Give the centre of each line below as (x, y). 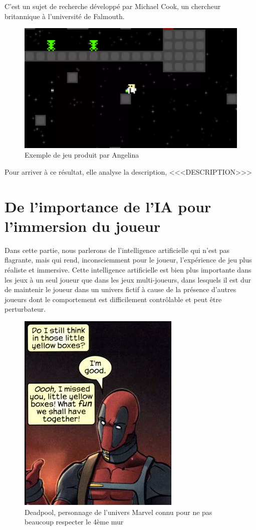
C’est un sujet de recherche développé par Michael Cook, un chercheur (113, 6)
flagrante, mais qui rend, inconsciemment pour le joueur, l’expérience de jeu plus (128, 260)
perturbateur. (25, 309)
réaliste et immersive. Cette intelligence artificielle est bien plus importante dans (128, 269)
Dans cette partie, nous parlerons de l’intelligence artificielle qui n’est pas (117, 250)
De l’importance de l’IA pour (108, 206)
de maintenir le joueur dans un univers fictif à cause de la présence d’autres (120, 289)
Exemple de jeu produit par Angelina (82, 155)
